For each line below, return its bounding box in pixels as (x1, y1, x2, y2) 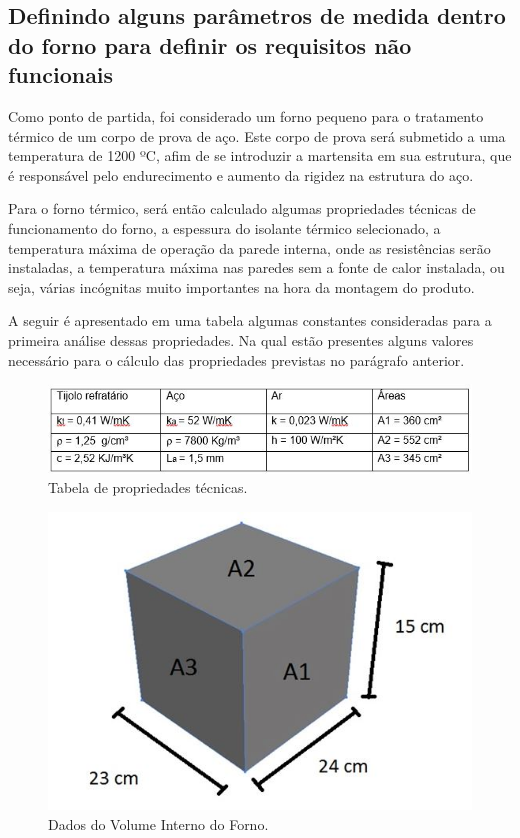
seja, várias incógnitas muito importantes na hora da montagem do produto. (8, 276, 475, 297)
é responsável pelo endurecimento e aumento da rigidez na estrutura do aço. (8, 164, 474, 185)
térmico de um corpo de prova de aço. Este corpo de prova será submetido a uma (8, 125, 506, 146)
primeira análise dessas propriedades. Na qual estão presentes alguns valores (8, 329, 474, 350)
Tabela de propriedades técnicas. (48, 477, 248, 498)
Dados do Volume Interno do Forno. (48, 813, 269, 834)
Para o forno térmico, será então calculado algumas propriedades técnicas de (8, 198, 476, 219)
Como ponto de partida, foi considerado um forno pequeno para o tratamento (8, 105, 484, 126)
